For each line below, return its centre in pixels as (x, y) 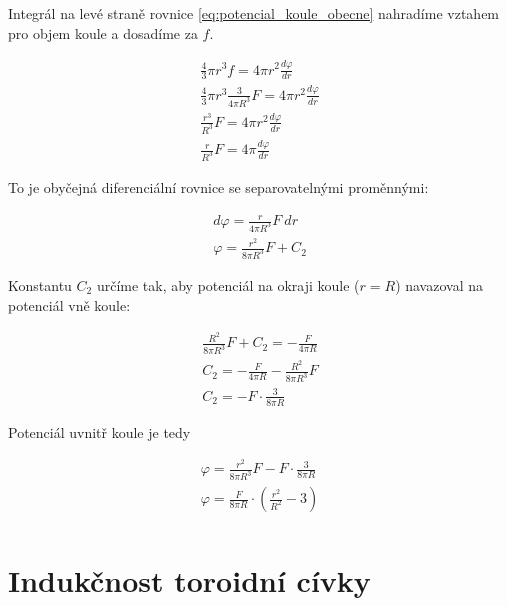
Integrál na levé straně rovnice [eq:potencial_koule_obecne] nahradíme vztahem (254, 13)
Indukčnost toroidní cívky (189, 580)
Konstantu (40, 285)
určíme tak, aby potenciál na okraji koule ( (228, 285)
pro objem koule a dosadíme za (103, 32)
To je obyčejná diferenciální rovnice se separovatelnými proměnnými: (218, 187)
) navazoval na (439, 285)
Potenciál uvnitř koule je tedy (99, 431)
